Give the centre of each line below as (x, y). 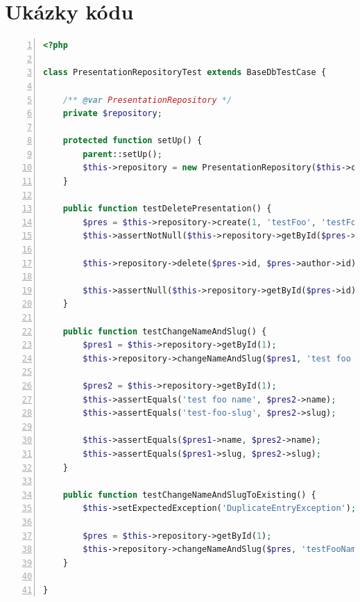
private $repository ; (112, 114)
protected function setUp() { (132, 141)
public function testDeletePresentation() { (167, 209)
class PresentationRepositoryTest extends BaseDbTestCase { (185, 73)
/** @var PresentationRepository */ (147, 100)
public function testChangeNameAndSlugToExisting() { (189, 495)
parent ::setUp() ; (122, 154)
